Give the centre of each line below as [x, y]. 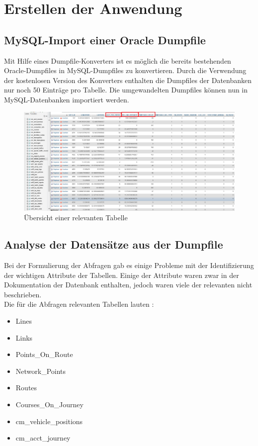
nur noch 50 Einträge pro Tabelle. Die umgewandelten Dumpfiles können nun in [126, 90]
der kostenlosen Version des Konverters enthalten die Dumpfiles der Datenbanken [128, 80]
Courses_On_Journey [49, 404]
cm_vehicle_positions [49, 421]
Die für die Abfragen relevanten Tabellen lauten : [79, 304]
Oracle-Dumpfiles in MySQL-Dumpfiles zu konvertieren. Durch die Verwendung [125, 70]
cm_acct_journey [43, 438]
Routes [26, 388]
